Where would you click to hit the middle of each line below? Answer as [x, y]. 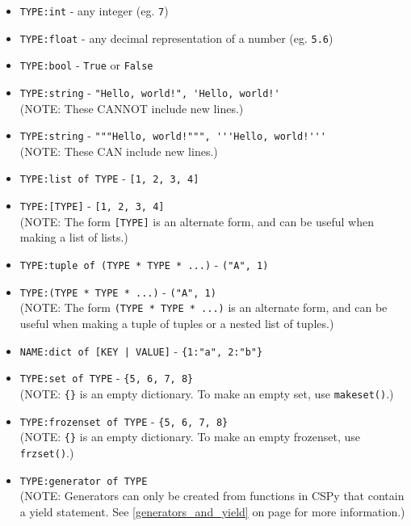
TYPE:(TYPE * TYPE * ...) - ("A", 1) [118, 291]
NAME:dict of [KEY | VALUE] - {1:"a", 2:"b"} [141, 350]
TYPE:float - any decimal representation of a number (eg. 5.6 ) [176, 38]
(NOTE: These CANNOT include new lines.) [132, 108]
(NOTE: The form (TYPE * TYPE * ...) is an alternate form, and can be [203, 307]
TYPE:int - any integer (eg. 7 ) [94, 11]
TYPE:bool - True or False [86, 65]
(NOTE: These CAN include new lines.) [119, 151]
